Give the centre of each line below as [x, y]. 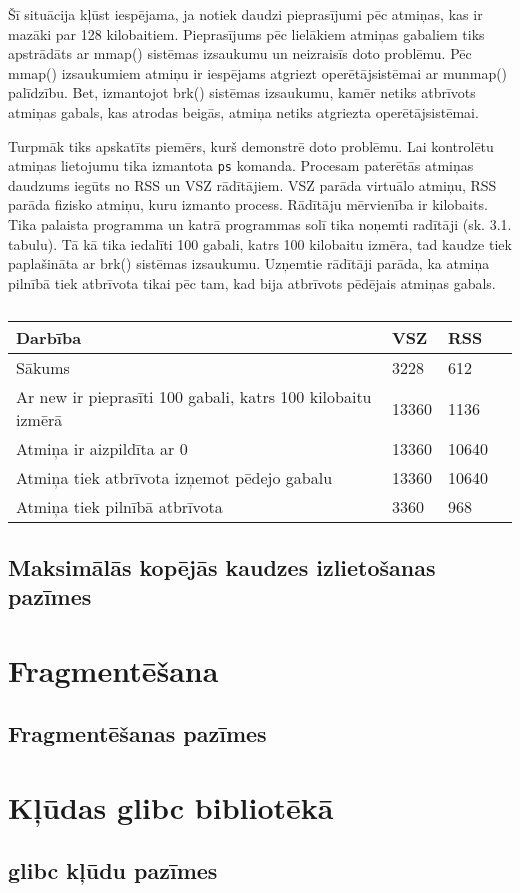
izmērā [39, 420]
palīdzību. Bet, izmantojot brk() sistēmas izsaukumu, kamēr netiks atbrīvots [242, 92]
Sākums [43, 368]
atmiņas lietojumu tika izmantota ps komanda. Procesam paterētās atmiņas [241, 165]
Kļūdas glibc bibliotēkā [171, 806]
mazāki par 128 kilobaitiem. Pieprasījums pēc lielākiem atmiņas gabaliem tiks [246, 33]
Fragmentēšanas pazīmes [137, 733]
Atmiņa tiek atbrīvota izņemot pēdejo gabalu [174, 478]
